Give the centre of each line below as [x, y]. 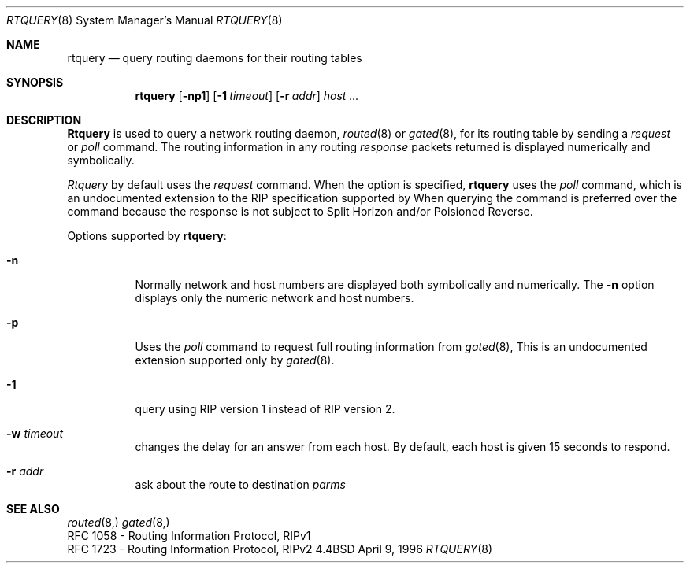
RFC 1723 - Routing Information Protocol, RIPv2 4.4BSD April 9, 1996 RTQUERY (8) [280, 549]
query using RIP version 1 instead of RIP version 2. [265, 409]
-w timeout [35, 433]
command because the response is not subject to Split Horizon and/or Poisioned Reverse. [300, 211]
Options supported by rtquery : [147, 236]
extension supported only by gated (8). [235, 360]
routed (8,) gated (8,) [119, 522]
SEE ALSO [33, 509]
